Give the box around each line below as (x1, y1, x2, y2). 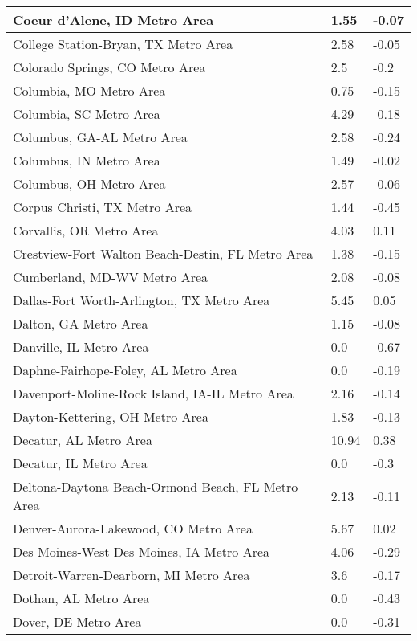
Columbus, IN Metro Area (13, 151, 160, 169)
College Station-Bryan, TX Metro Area (13, 35, 233, 53)
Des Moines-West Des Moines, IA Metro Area (13, 542, 270, 561)
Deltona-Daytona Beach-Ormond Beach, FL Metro (13, 477, 298, 496)
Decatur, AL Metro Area (13, 431, 152, 449)
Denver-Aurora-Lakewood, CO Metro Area (13, 519, 253, 537)
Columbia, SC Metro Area (13, 104, 160, 123)
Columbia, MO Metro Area (13, 81, 166, 100)
